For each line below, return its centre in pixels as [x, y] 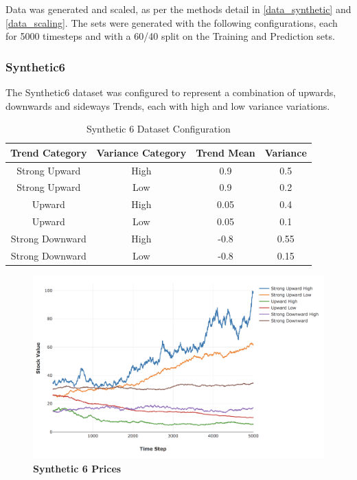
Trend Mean [226, 152]
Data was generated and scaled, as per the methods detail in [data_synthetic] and [178, 9]
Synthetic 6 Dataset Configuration [158, 129]
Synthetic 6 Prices [77, 468]
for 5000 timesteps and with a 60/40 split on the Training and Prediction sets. [170, 36]
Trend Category [49, 152]
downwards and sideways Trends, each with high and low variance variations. [168, 105]
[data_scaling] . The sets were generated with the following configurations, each [172, 22]
